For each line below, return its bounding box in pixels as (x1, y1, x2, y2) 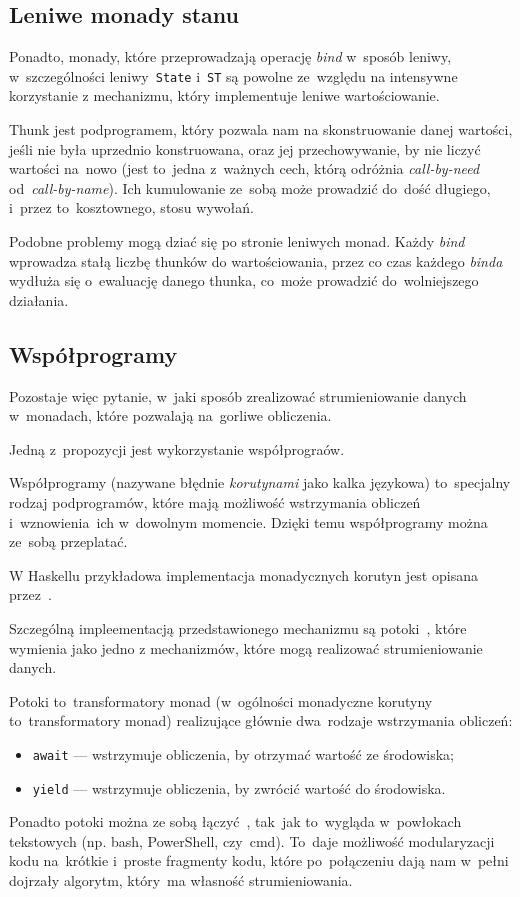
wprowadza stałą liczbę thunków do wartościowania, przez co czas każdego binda (9, 250, 503, 271)
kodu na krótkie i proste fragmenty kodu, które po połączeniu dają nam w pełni (9, 850, 509, 871)
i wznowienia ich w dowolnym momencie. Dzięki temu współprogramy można (9, 511, 488, 532)
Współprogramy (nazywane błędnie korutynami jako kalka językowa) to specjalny (9, 472, 511, 493)
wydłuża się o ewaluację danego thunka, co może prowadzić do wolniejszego (9, 270, 479, 291)
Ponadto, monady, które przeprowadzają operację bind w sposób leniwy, (9, 46, 452, 67)
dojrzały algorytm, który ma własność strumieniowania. (9, 870, 353, 890)
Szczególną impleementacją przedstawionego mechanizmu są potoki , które (9, 617, 467, 638)
